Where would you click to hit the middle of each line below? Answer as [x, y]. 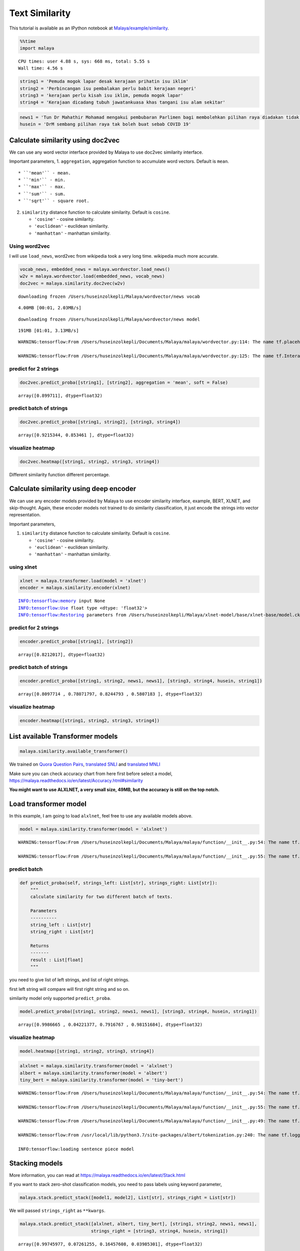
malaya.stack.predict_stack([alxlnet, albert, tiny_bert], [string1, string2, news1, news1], [138, 1224]
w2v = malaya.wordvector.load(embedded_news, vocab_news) [92, 276]
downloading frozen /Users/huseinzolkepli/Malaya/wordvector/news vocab [109, 296]
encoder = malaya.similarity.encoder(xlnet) [75, 588]
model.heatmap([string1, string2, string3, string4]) [87, 1051]
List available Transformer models [63, 736]
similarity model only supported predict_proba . [60, 998]
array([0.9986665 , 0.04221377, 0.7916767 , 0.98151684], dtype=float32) [110, 1024]
